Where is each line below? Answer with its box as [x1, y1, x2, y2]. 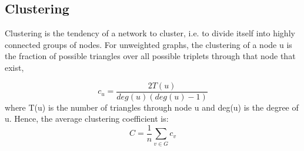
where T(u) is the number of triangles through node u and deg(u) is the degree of [5, 101, 299, 113]
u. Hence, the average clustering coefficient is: [5, 112, 169, 125]
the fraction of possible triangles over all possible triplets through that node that [5, 50, 296, 62]
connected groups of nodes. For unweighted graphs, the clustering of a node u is [5, 38, 292, 50]
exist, [5, 61, 24, 73]
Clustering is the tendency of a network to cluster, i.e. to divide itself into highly [5, 27, 295, 39]
